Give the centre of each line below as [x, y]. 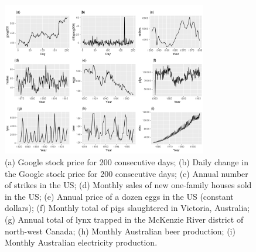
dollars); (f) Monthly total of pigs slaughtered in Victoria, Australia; [127, 208]
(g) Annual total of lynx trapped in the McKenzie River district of [124, 219]
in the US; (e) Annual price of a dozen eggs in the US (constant [119, 196]
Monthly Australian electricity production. [81, 242]
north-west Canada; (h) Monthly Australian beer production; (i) [120, 231]
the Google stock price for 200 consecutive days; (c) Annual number [127, 173]
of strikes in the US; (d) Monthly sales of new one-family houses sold [128, 185]
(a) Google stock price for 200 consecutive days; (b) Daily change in [127, 161]
